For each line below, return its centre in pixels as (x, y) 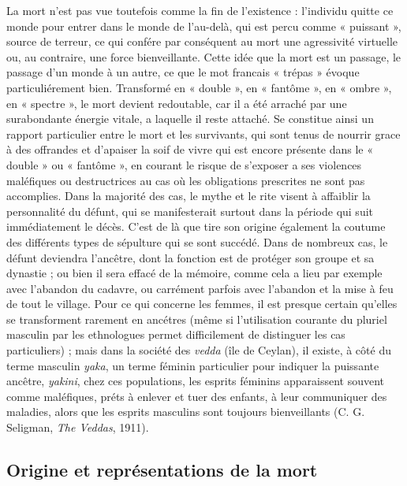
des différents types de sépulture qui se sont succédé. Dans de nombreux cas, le (197, 241)
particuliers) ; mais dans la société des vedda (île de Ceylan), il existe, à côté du (199, 350)
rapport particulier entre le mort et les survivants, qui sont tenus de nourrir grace (203, 134)
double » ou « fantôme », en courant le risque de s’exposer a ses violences (184, 164)
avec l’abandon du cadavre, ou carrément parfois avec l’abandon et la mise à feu (200, 288)
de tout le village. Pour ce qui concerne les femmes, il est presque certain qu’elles (202, 304)
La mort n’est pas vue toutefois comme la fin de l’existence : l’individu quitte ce (200, 10)
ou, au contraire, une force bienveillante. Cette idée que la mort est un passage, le (204, 56)
